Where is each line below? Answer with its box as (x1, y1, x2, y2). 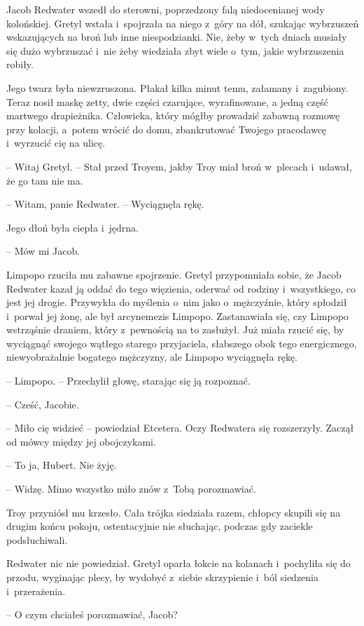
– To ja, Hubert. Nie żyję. (6, 458, 117, 472)
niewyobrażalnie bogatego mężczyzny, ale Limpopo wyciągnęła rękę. (6, 349, 298, 364)
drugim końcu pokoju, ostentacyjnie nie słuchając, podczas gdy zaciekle (6, 519, 313, 533)
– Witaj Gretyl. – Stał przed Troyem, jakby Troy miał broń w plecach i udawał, (6, 159, 352, 173)
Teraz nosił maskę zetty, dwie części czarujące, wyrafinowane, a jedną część (6, 94, 328, 109)
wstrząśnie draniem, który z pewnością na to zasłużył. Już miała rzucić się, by (6, 322, 344, 337)
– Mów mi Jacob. (6, 244, 80, 258)
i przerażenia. (6, 583, 66, 598)
